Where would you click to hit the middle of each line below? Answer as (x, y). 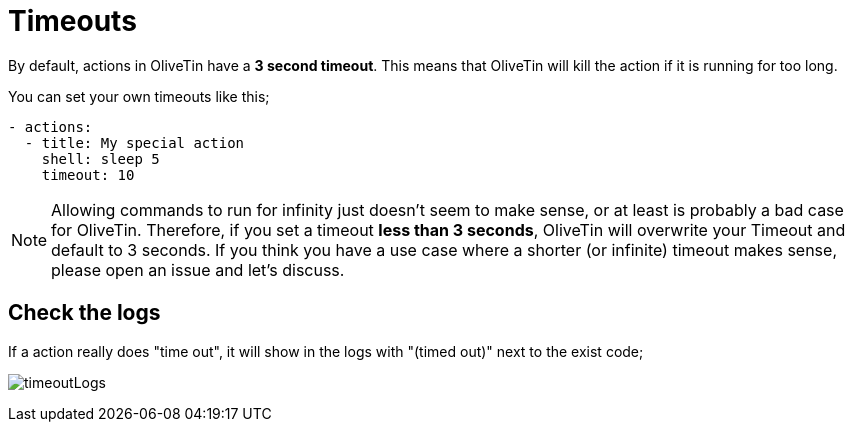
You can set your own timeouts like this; (139, 96)
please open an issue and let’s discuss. (198, 269)
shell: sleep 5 (100, 158)
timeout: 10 (88, 174)
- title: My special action (134, 142)
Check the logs (84, 313)
